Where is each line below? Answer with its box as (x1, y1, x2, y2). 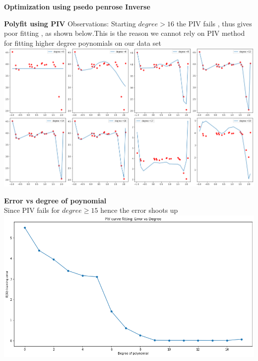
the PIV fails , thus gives (176, 18, 252, 28)
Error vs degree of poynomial (4, 195, 107, 205)
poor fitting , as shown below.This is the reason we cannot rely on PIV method (4, 28, 245, 38)
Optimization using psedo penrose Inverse (4, 1, 150, 11)
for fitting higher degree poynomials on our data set (4, 37, 161, 48)
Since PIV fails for (4, 205, 60, 215)
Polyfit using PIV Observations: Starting (4, 18, 136, 28)
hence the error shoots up (100, 205, 178, 215)
